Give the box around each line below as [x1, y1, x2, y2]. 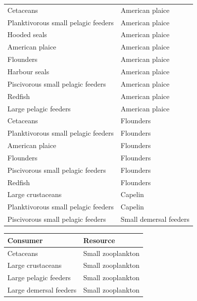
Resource [83, 235, 115, 245]
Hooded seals [7, 29, 47, 40]
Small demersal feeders [120, 214, 190, 224]
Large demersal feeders [7, 285, 77, 295]
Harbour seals [7, 66, 49, 76]
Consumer [7, 235, 43, 245]
